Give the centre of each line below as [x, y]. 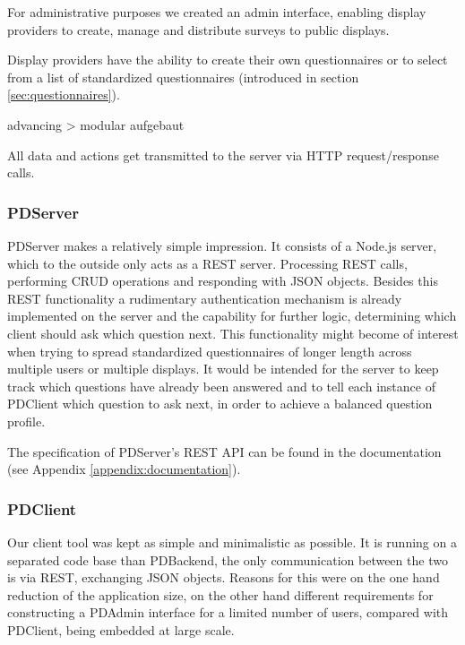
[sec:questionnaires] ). [64, 95]
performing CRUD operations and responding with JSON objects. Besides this [223, 281]
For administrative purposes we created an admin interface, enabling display [217, 12]
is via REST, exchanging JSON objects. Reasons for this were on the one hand [224, 577]
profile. [26, 421]
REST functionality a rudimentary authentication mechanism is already [205, 298]
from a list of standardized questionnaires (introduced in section [183, 77]
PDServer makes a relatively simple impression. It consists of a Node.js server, [222, 245]
